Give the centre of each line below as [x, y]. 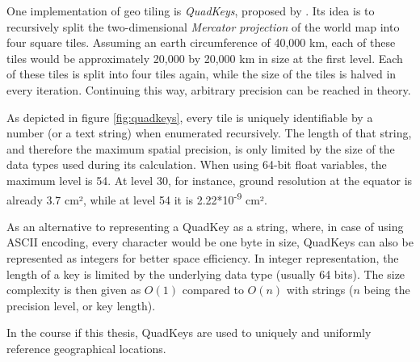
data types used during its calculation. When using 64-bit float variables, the [197, 164]
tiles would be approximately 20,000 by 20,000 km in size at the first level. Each [205, 58]
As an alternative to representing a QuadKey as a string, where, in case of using [205, 226]
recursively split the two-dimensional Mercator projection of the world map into [203, 26]
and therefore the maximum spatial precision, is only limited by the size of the [201, 148]
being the [387, 290]
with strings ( [320, 290]
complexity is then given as [74, 290]
